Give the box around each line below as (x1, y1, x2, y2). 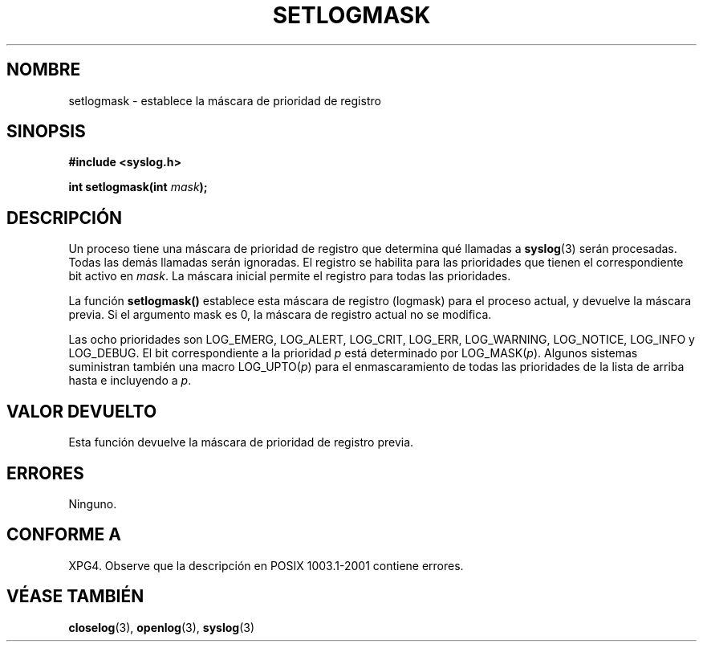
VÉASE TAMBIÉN (6, 586, 144, 607)
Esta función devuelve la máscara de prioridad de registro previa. (68, 435, 414, 450)
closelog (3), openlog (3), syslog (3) (68, 620, 255, 634)
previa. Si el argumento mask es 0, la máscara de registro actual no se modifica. (68, 308, 492, 322)
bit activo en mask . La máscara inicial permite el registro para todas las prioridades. (68, 269, 511, 283)
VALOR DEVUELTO (6, 401, 157, 422)
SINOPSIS (6, 121, 86, 142)
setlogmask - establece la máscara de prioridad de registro (68, 93, 381, 108)
